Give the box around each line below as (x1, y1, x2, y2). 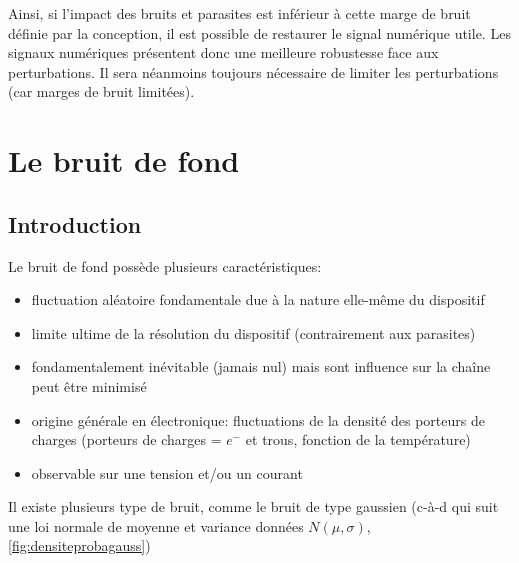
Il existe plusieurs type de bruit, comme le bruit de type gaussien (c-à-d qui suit (8, 496, 499, 517)
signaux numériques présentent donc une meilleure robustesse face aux (8, 42, 439, 63)
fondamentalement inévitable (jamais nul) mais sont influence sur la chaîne (31, 356, 491, 377)
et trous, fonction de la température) (245, 429, 471, 450)
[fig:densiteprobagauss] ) (8, 535, 151, 556)
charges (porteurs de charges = (31, 429, 222, 450)
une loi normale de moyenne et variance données (8, 515, 304, 536)
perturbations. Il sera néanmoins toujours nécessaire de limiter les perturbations (8, 61, 499, 82)
